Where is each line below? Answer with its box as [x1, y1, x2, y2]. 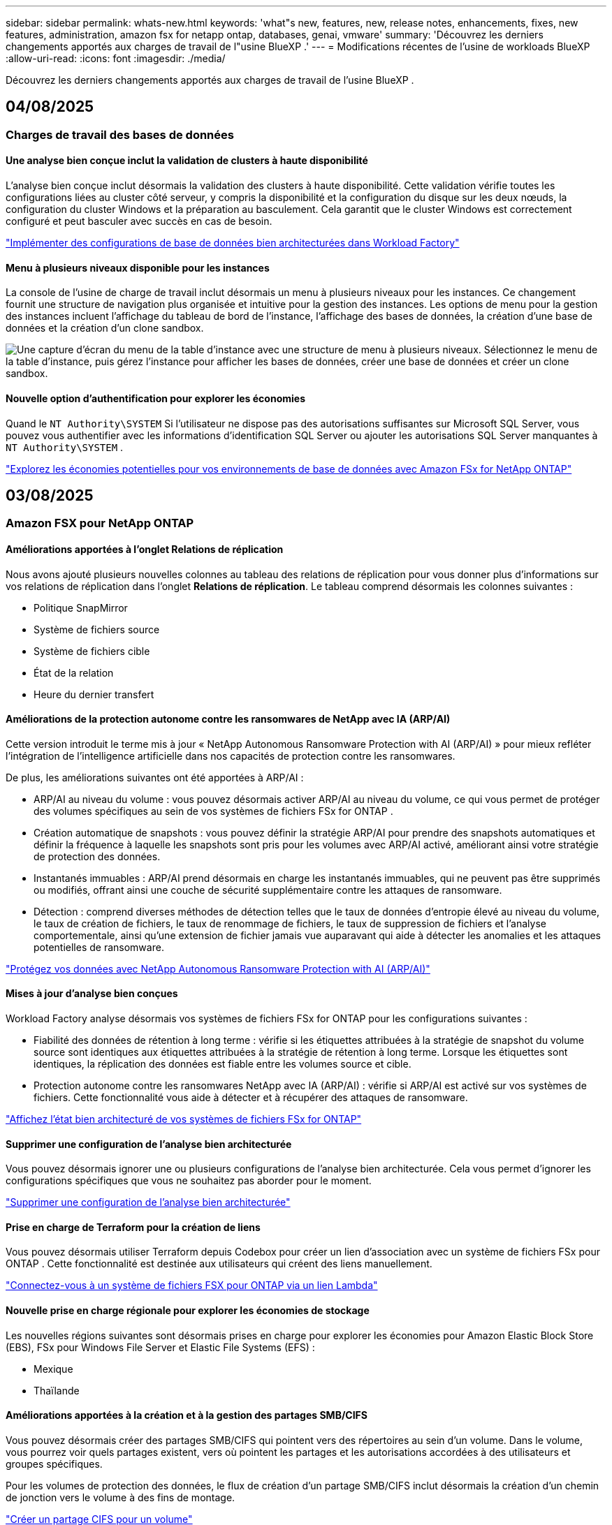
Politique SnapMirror [34, 601, 128, 614]
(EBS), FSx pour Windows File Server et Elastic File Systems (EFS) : [6, 1341, 315, 1353]
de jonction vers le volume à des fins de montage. [6, 1491, 235, 1503]
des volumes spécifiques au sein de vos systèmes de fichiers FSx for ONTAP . [34, 804, 393, 817]
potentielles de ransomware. [34, 941, 164, 953]
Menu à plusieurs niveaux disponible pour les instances [6, 261, 270, 274]
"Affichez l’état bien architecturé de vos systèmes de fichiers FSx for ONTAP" [6, 1113, 362, 1125]
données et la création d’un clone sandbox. [6, 322, 204, 334]
